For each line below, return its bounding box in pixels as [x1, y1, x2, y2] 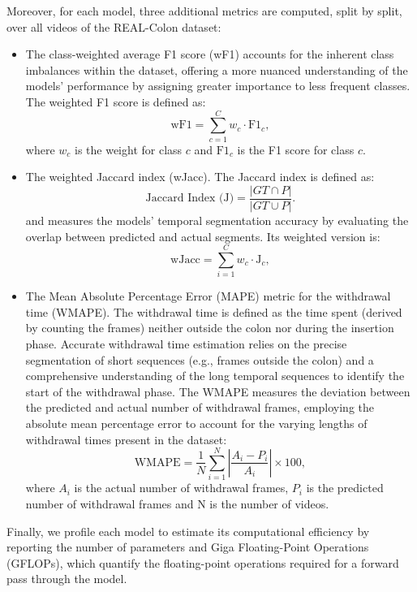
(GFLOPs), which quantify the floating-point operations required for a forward [6, 554, 399, 571]
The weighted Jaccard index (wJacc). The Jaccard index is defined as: [25, 168, 375, 185]
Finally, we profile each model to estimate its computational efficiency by [6, 522, 370, 539]
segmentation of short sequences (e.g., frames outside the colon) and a [25, 351, 374, 368]
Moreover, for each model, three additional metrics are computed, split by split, [6, 2, 402, 19]
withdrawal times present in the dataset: [25, 430, 227, 447]
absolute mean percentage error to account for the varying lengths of [25, 415, 368, 431]
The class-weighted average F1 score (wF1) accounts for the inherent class [25, 45, 394, 63]
